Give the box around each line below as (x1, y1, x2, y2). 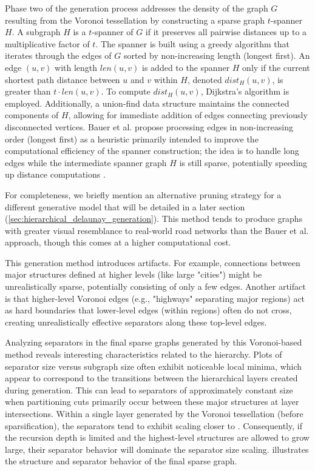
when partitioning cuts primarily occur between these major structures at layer (5, 395, 299, 408)
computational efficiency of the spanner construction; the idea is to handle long (5, 144, 299, 157)
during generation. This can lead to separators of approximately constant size (5, 383, 293, 396)
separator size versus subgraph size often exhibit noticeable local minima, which (5, 359, 302, 372)
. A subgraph (12, 25, 61, 38)
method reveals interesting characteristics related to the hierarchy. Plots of (5, 348, 282, 361)
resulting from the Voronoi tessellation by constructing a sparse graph (5, 13, 265, 26)
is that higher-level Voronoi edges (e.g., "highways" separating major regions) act (5, 292, 305, 304)
